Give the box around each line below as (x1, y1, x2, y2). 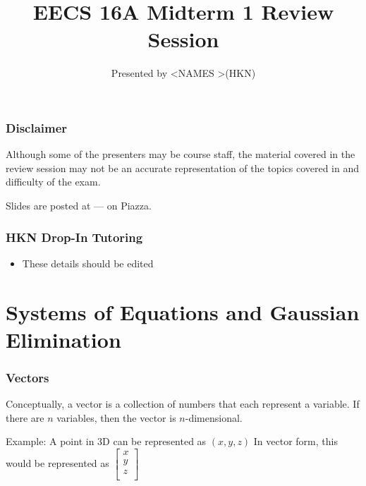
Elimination (6, 324, 121, 353)
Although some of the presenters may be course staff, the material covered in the (6, 147, 355, 162)
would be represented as (6, 456, 109, 470)
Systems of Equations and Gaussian (6, 297, 360, 326)
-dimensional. (185, 410, 243, 425)
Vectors (6, 368, 49, 386)
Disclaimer (6, 119, 68, 136)
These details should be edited (22, 255, 154, 270)
